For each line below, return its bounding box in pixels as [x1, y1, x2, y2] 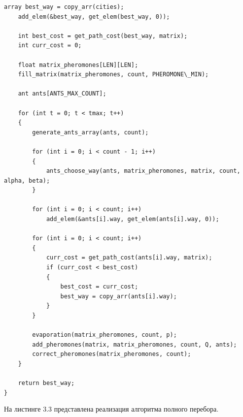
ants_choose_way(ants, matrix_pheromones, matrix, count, [46, 167, 241, 175]
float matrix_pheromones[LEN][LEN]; [18, 61, 139, 68]
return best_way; [18, 380, 75, 387]
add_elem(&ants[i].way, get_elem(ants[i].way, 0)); [46, 216, 219, 223]
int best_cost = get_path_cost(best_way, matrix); [18, 32, 188, 39]
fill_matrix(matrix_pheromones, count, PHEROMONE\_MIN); [18, 71, 209, 78]
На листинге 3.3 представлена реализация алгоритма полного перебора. [4, 404, 219, 414]
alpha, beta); [4, 177, 50, 184]
